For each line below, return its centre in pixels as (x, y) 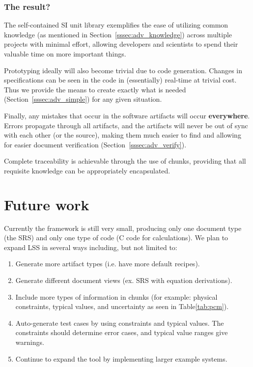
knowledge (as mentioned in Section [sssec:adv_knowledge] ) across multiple (118, 34)
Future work (47, 204)
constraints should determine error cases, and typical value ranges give (122, 332)
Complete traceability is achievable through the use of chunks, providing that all (125, 161)
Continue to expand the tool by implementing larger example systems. (121, 358)
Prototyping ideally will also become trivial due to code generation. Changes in (123, 70)
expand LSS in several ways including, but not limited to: (91, 247)
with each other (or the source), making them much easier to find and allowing (123, 135)
